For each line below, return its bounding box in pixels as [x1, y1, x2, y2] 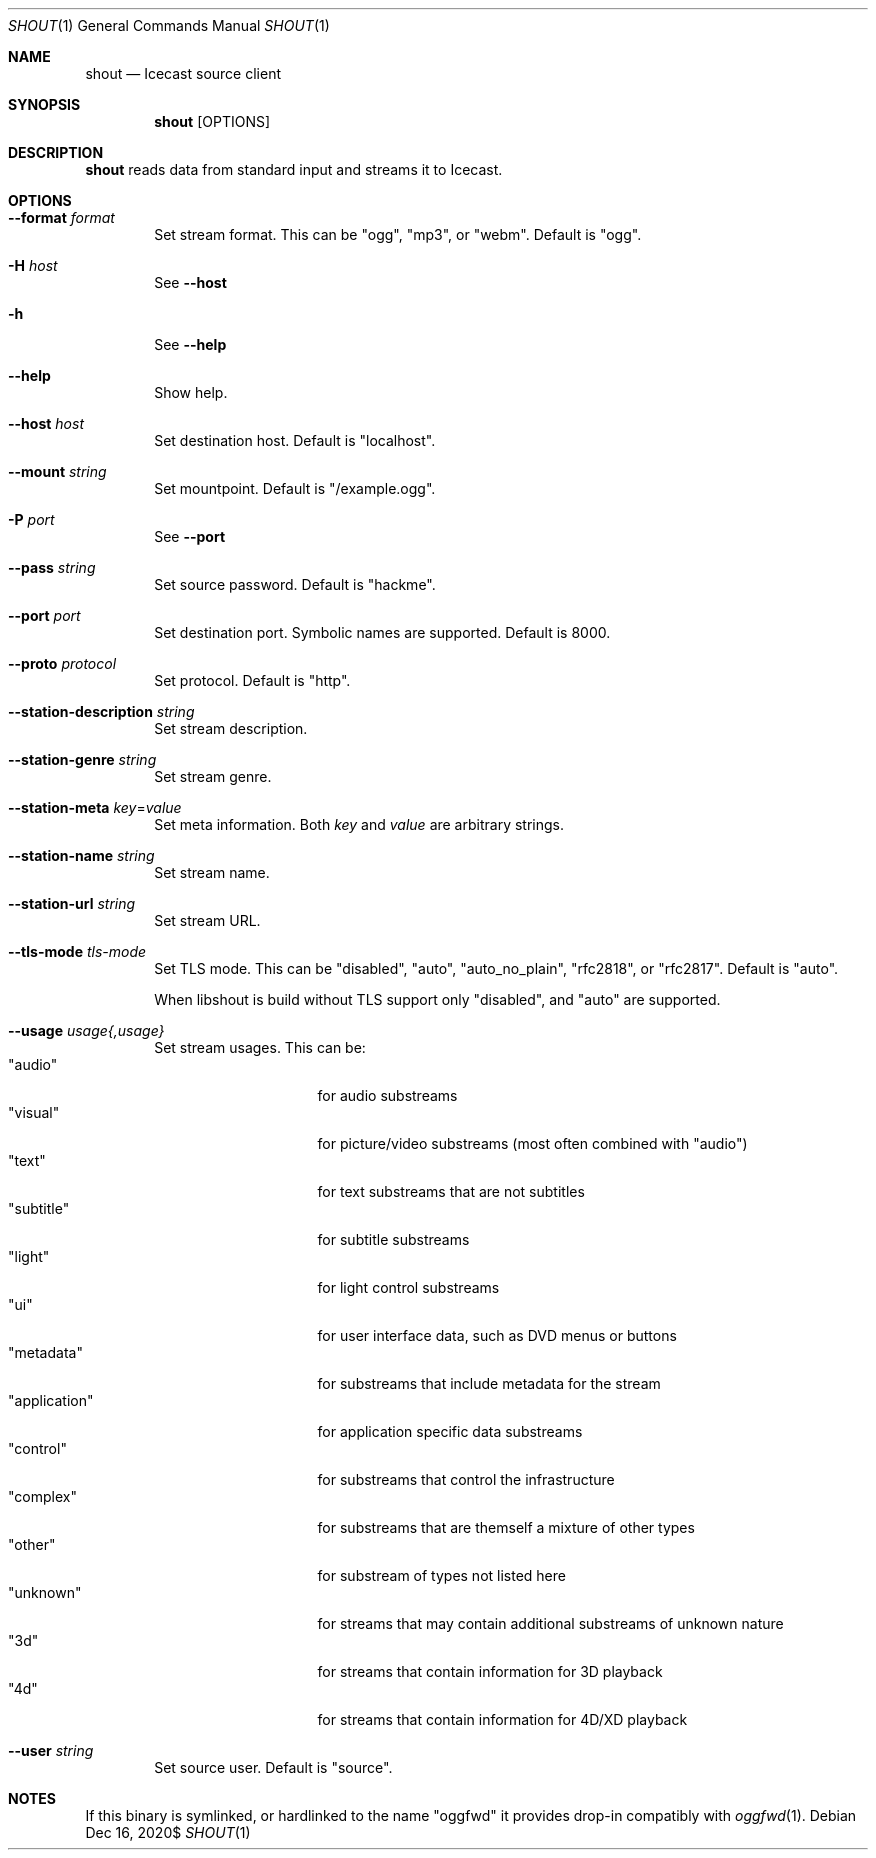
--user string [8, 1742, 94, 1759]
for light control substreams [317, 1279, 500, 1296]
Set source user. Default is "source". [154, 1759, 393, 1776]
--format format [8, 209, 115, 226]
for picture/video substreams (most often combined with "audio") [317, 1135, 748, 1152]
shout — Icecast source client [85, 65, 282, 82]
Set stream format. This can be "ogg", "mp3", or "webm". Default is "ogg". [154, 226, 642, 243]
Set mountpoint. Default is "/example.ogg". [154, 480, 436, 497]
